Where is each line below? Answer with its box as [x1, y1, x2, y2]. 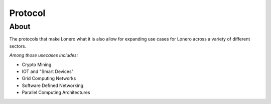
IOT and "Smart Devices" [22, 68, 74, 74]
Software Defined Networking [22, 82, 84, 88]
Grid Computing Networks [22, 75, 76, 81]
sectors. [9, 43, 27, 49]
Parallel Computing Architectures [22, 89, 90, 95]
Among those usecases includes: [9, 52, 78, 58]
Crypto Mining [22, 61, 52, 67]
